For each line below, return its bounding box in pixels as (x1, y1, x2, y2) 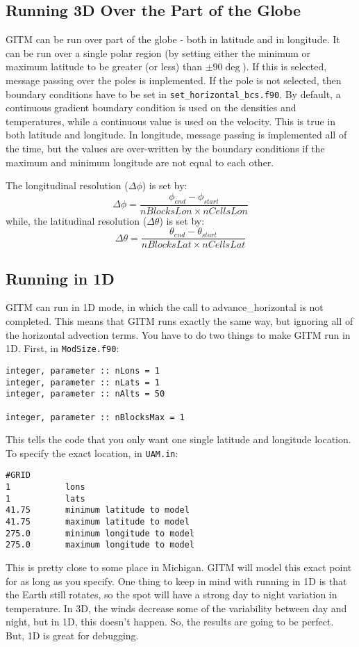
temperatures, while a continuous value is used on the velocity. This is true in (6, 113, 336, 128)
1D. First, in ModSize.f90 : (6, 341, 119, 356)
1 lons (6, 482, 85, 493)
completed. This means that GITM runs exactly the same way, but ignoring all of (6, 314, 353, 328)
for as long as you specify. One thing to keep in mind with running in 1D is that (6, 573, 347, 588)
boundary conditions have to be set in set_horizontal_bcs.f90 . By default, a (6, 86, 341, 101)
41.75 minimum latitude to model (6, 505, 190, 516)
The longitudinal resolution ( (6, 178, 128, 193)
